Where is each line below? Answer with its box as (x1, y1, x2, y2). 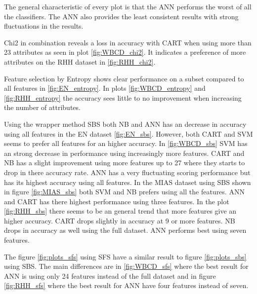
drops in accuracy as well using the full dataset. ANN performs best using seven (4, 225, 247, 235)
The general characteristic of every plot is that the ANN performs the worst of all (4, 1, 252, 11)
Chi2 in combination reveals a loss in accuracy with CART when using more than (4, 37, 252, 47)
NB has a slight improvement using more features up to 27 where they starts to (4, 157, 245, 168)
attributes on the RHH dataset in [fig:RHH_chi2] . (4, 56, 156, 67)
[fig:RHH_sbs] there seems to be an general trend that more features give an (4, 206, 237, 216)
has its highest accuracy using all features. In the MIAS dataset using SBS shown (4, 177, 251, 187)
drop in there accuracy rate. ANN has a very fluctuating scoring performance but (4, 167, 251, 177)
